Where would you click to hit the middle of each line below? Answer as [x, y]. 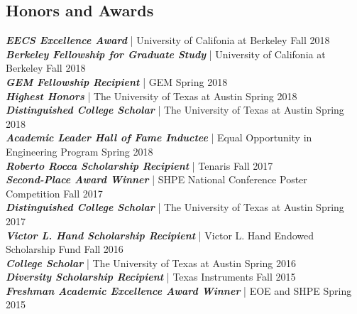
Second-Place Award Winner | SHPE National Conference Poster [156, 179]
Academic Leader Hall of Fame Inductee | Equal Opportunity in [159, 137]
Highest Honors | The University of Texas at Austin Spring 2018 [152, 96]
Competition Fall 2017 [54, 193]
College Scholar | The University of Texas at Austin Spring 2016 [151, 262]
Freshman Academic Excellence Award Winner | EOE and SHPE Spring [179, 290]
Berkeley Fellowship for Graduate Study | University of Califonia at [166, 54]
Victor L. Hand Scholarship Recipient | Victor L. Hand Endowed [160, 235]
